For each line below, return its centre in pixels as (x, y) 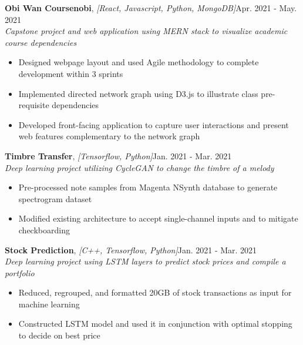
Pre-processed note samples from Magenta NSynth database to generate (148, 187)
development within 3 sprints (71, 73)
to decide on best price (59, 335)
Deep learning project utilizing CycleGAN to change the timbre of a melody (139, 167)
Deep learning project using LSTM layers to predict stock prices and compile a (145, 261)
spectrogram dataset (55, 198)
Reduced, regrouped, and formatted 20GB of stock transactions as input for (155, 292)
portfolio (20, 272)
